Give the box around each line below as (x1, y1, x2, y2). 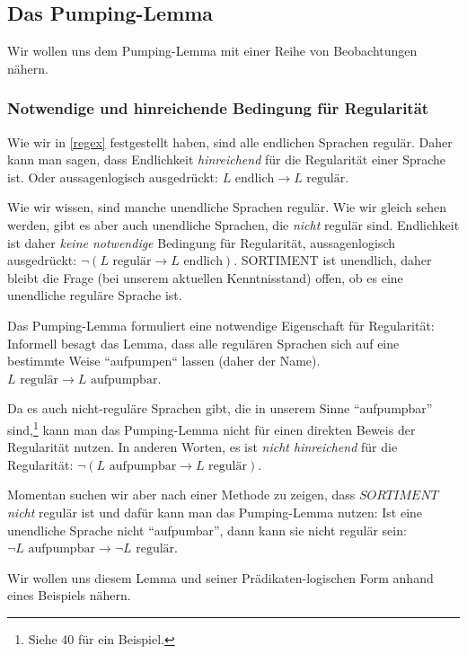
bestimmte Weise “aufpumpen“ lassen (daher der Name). (7, 351, 321, 370)
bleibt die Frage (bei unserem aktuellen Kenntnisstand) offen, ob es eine (7, 268, 403, 287)
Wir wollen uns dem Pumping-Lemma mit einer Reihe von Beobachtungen (7, 41, 418, 60)
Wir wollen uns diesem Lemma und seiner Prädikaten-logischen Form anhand (7, 568, 434, 587)
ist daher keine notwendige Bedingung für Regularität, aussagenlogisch (7, 233, 396, 252)
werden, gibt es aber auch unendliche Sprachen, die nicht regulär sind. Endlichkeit (7, 215, 460, 234)
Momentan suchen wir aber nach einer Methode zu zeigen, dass (7, 485, 356, 504)
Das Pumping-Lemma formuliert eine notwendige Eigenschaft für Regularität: (7, 315, 435, 334)
